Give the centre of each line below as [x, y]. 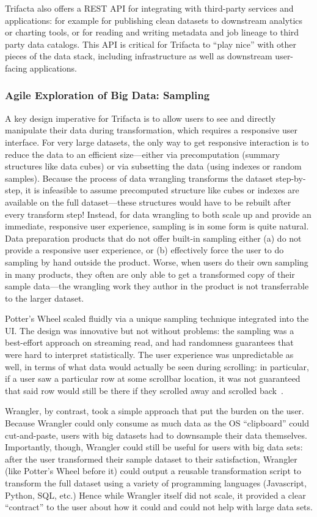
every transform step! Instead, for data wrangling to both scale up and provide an [158, 214]
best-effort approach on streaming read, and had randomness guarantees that [149, 342]
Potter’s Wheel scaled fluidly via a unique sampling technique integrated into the [157, 318]
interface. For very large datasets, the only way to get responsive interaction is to [157, 142]
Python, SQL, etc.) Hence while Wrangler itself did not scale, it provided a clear [155, 495]
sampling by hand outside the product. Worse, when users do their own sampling [157, 262]
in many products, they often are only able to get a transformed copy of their [150, 274]
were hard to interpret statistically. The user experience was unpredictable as [149, 355]
